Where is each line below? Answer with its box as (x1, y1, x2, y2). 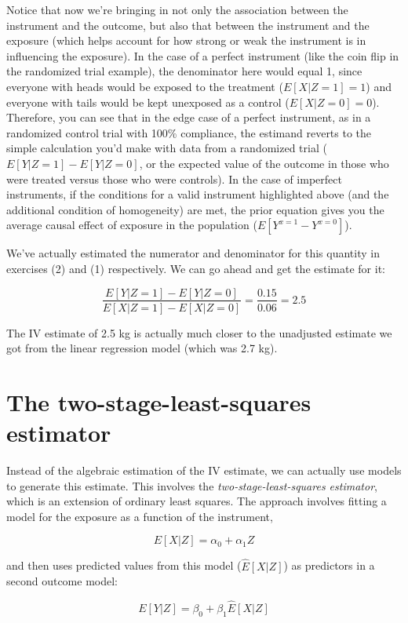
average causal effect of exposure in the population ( (6, 217, 257, 233)
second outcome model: (6, 573, 118, 589)
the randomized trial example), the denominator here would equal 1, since (6, 63, 362, 79)
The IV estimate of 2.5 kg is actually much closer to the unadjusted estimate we (6, 324, 392, 341)
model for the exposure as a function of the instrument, (6, 508, 273, 524)
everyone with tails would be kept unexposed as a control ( (6, 93, 290, 110)
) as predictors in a (283, 557, 375, 574)
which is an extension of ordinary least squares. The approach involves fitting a (6, 493, 387, 509)
